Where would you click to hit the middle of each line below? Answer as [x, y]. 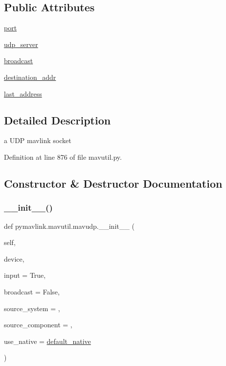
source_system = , [32, 308]
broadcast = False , [32, 291]
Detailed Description [57, 120]
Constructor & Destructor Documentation [113, 183]
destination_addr [30, 77]
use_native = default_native [47, 341]
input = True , [25, 275]
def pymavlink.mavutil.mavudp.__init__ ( [69, 226]
